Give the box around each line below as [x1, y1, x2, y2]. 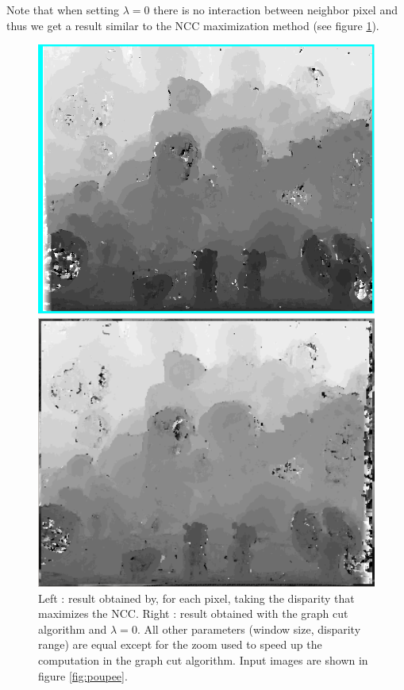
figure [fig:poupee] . [38, 667, 128, 684]
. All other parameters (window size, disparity [137, 620, 361, 637]
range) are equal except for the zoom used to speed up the [38, 636, 322, 653]
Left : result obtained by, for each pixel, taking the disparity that [38, 589, 355, 606]
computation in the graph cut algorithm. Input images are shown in [38, 651, 368, 668]
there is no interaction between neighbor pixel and [153, 2, 398, 17]
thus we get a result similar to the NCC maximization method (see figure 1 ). [6, 17, 379, 33]
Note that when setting [6, 2, 120, 17]
